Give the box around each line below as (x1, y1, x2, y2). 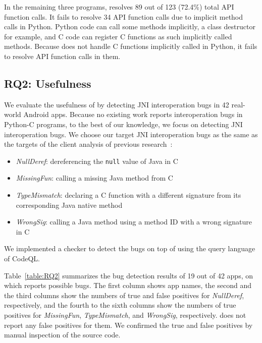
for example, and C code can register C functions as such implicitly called (4, 31, 232, 41)
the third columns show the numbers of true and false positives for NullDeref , (4, 290, 244, 300)
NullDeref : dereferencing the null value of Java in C (16, 155, 178, 166)
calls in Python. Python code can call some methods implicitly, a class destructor (4, 21, 255, 32)
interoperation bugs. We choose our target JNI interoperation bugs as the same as (4, 129, 258, 139)
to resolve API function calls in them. (4, 50, 121, 61)
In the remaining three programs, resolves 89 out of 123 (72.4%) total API (4, 2, 234, 12)
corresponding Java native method (16, 199, 123, 210)
